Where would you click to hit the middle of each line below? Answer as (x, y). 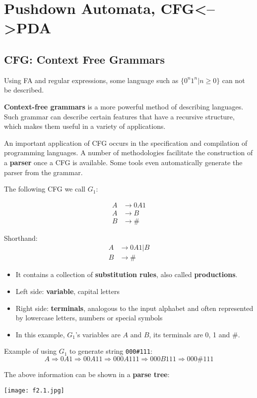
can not (233, 80)
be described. (24, 90)
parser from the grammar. (43, 172)
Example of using (31, 351)
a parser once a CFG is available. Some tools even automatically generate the (123, 162)
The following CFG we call (45, 189)
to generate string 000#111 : (111, 351)
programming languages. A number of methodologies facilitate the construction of (128, 152)
